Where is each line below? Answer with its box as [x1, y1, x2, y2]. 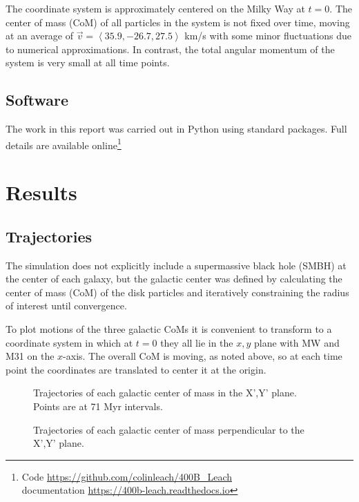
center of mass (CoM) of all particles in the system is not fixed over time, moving [6, 15, 350, 29]
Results [6, 178, 77, 206]
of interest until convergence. [6, 298, 127, 313]
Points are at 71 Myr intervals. [33, 398, 163, 413]
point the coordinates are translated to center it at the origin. [6, 362, 266, 376]
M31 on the [6, 349, 55, 363]
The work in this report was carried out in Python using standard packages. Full [6, 122, 347, 136]
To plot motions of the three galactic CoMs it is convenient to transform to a [6, 321, 332, 336]
